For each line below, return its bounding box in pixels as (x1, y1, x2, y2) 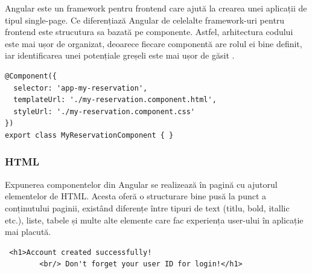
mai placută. (5, 225, 51, 238)
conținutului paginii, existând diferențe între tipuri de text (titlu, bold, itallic (5, 201, 290, 214)
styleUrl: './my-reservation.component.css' (13, 107, 195, 116)
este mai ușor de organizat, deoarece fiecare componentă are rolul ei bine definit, (5, 37, 302, 50)
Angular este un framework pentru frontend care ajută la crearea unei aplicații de (5, 2, 307, 14)
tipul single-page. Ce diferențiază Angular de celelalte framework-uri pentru (5, 13, 285, 26)
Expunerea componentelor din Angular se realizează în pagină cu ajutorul (5, 178, 278, 190)
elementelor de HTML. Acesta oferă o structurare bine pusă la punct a (5, 190, 267, 202)
